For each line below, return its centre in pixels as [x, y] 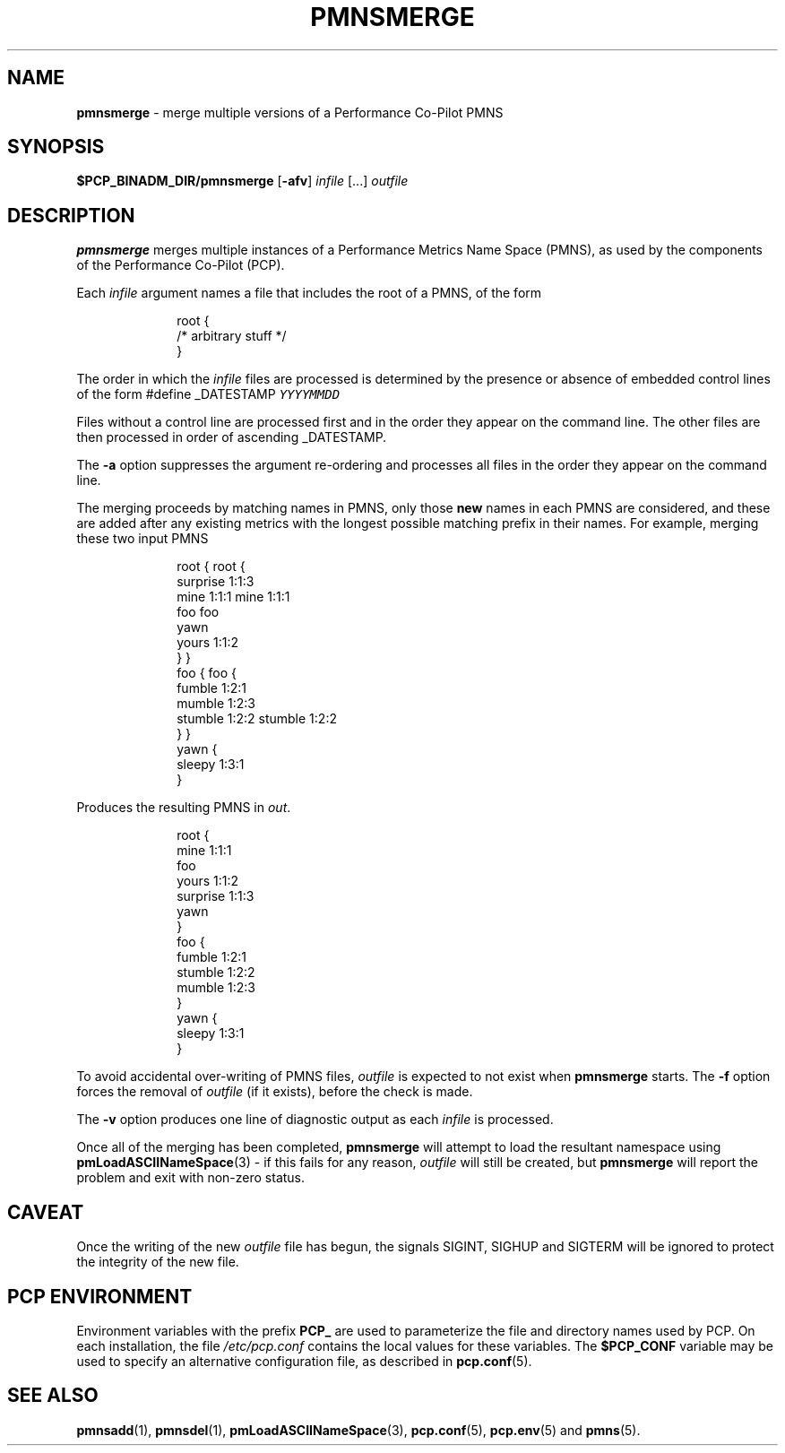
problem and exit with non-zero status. [191, 1178]
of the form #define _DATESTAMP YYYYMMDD [208, 394]
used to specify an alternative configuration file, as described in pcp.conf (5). [304, 1361]
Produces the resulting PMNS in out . [184, 808]
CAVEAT [46, 1212]
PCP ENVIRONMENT [100, 1296]
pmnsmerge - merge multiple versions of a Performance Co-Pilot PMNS [290, 112]
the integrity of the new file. [158, 1262]
